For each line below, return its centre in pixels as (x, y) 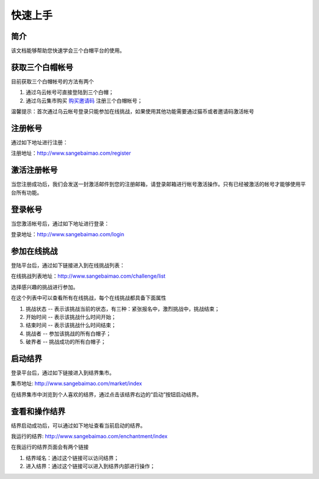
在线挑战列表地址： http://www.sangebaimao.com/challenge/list (88, 276)
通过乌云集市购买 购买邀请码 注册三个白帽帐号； (84, 100)
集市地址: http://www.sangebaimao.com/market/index (77, 383)
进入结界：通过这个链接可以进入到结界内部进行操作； (90, 466)
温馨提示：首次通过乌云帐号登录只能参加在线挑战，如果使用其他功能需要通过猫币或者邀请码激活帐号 (132, 112)
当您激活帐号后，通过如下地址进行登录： (60, 223)
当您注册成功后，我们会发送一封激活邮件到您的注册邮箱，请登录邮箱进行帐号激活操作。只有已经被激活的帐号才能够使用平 (158, 184)
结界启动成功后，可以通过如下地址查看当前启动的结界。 (78, 425)
